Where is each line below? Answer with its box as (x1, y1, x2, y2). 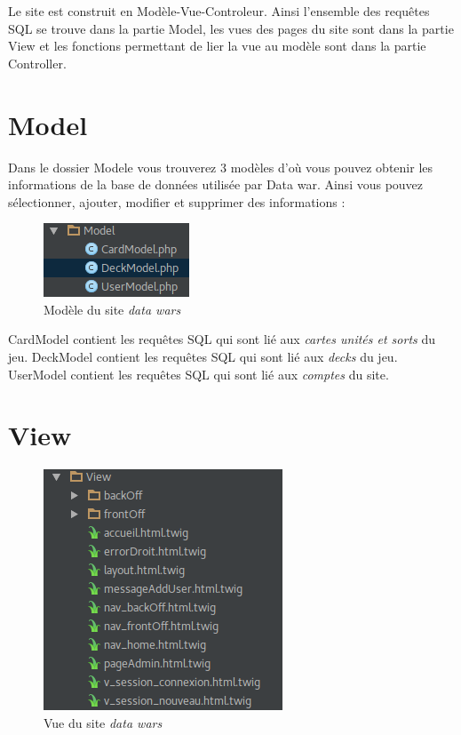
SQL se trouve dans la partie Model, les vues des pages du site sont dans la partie (8, 19, 454, 37)
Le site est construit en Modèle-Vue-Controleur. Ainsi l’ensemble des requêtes (8, 2, 430, 20)
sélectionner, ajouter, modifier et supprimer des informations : (8, 192, 346, 211)
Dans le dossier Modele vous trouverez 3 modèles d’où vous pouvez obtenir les (8, 157, 433, 176)
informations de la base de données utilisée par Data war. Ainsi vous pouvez (8, 175, 424, 194)
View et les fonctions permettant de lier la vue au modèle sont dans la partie (8, 36, 426, 55)
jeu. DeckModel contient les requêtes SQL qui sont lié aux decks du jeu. (8, 348, 398, 366)
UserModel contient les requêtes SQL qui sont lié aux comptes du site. (8, 364, 389, 383)
